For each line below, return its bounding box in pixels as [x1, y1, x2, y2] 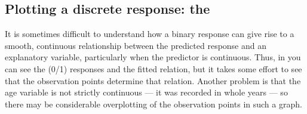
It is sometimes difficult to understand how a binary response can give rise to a [5, 27, 294, 40]
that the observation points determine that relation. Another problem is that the [5, 74, 301, 87]
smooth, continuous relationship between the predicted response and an [5, 39, 267, 51]
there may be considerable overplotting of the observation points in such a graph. [5, 97, 302, 110]
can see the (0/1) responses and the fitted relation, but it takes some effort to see [5, 62, 302, 75]
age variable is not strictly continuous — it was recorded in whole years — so [5, 86, 288, 98]
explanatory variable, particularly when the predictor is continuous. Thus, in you [5, 51, 301, 63]
